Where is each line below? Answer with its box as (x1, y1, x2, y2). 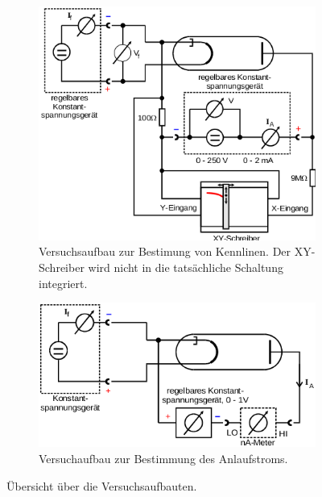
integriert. (39, 274, 88, 291)
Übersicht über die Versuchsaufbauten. (6, 477, 197, 494)
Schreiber (39, 259, 85, 276)
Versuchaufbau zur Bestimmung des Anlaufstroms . (39, 450, 288, 467)
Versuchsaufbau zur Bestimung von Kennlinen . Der (39, 243, 291, 260)
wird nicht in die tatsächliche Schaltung (88, 259, 283, 276)
